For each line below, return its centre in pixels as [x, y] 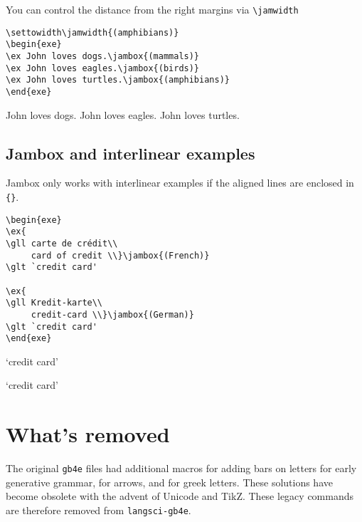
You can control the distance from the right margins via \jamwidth [152, 9]
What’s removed [88, 434]
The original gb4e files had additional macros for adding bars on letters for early [181, 468]
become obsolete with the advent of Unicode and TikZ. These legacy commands [180, 496]
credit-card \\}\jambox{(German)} [112, 314]
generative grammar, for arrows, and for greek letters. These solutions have [169, 482]
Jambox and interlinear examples [131, 153]
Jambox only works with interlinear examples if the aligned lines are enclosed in [180, 183]
